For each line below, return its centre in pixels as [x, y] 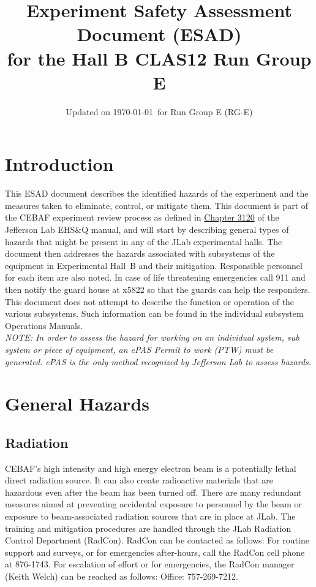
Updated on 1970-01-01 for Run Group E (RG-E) [159, 111]
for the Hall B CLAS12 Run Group [159, 58]
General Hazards [77, 403]
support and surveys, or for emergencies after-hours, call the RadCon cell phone [155, 552]
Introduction [59, 164]
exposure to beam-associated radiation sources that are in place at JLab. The [150, 516]
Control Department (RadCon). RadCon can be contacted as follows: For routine [157, 540]
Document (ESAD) [159, 34]
